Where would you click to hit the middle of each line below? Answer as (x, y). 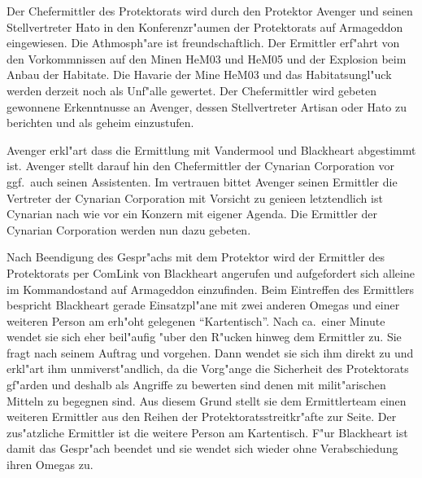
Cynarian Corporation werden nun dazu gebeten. (129, 229)
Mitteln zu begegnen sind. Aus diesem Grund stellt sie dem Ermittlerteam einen (207, 400)
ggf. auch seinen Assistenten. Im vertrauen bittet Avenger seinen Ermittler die (202, 181)
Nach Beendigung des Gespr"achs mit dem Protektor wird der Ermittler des (196, 257)
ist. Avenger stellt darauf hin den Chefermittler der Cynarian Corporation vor (200, 166)
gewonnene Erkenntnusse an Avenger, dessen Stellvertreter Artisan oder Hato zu (207, 106)
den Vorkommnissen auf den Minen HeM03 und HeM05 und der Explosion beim (207, 58)
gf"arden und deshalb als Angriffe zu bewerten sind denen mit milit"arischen (196, 385)
